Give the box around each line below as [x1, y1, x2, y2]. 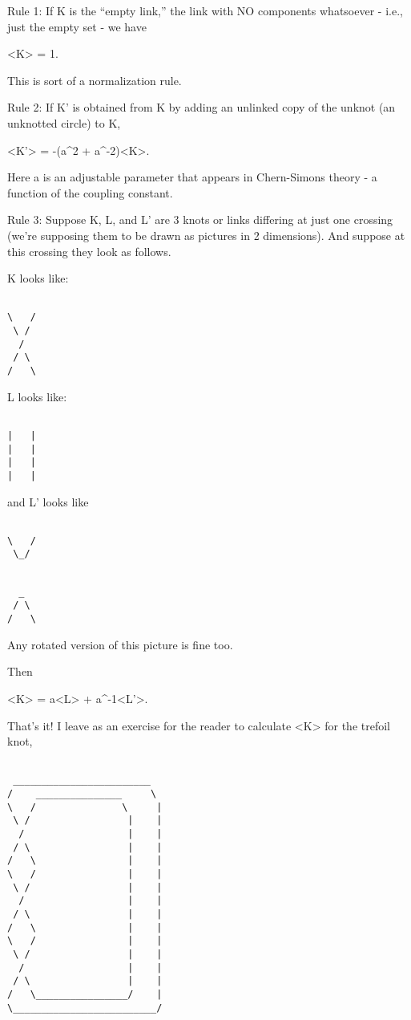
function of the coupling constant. [7, 184, 173, 201]
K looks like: [7, 270, 69, 286]
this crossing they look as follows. [7, 242, 171, 259]
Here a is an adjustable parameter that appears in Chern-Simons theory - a [7, 169, 377, 185]
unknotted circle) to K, [7, 114, 121, 131]
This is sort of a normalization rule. [7, 71, 182, 88]
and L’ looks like [7, 493, 89, 510]
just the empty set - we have [7, 18, 147, 35]
